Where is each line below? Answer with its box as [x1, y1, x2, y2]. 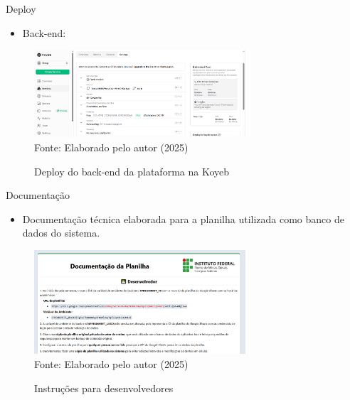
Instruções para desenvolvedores [34, 380, 174, 395]
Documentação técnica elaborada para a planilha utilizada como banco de [22, 211, 344, 226]
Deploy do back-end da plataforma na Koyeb [34, 163, 230, 178]
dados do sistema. [22, 225, 100, 240]
